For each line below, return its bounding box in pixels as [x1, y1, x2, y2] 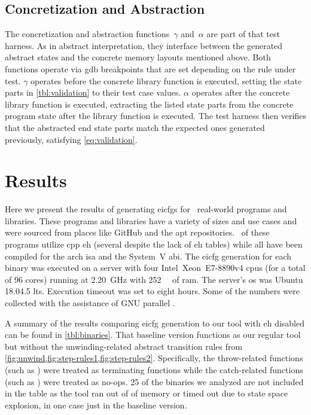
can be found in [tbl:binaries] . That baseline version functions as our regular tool [5, 328, 301, 341]
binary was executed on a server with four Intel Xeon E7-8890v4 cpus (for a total [5, 261, 306, 274]
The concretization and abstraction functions [5, 28, 170, 40]
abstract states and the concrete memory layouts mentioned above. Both [5, 51, 271, 63]
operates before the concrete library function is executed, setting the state [31, 74, 302, 87]
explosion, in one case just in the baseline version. [5, 398, 187, 411]
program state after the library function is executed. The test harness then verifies [5, 109, 306, 122]
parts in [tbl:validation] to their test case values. [5, 86, 181, 99]
